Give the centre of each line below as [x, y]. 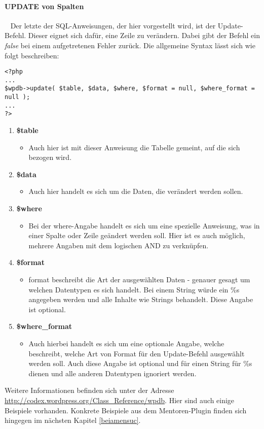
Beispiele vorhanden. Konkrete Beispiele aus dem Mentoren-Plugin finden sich [126, 410]
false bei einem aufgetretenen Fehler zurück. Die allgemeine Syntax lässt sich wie [130, 45]
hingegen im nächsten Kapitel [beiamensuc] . [73, 420]
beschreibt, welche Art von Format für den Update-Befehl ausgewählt [137, 353]
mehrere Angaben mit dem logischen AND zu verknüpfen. [119, 245]
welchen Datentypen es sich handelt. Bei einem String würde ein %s [134, 289]
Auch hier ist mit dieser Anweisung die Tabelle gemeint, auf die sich [134, 147]
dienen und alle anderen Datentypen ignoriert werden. [112, 373]
